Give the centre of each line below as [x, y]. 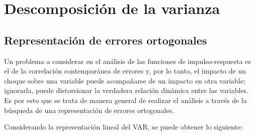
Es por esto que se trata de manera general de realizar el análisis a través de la [125, 100]
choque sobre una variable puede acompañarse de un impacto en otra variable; [125, 80]
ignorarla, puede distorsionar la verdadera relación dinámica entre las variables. [126, 90]
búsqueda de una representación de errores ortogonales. [89, 110]
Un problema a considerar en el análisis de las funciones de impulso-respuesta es [127, 61]
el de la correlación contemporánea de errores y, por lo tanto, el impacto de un [125, 71]
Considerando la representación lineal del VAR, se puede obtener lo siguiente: [123, 127]
